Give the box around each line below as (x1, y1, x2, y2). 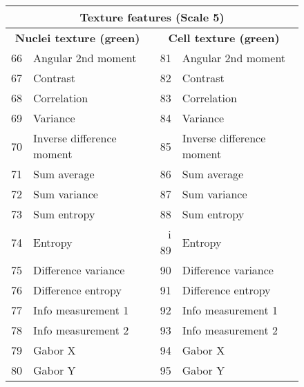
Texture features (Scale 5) (79, 9, 225, 25)
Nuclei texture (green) (15, 30, 140, 46)
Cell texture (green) (168, 30, 280, 46)
